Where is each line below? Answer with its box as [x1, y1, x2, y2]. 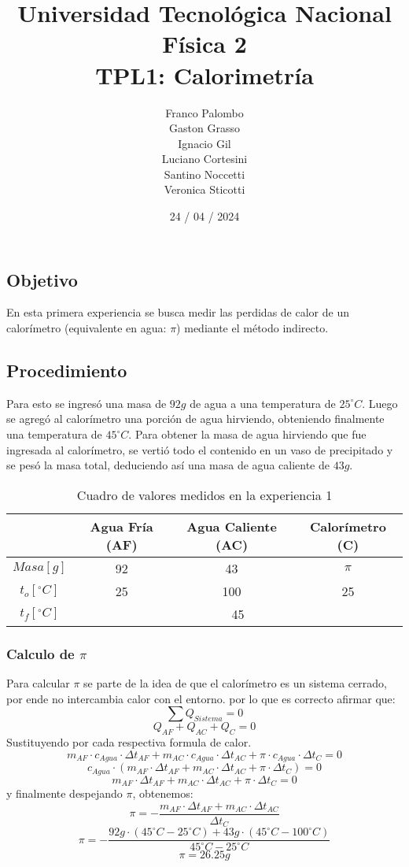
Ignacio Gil [178, 135, 231, 151]
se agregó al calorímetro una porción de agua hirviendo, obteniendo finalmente [6, 410, 385, 427]
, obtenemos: [132, 784, 193, 801]
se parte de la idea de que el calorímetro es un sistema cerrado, [83, 675, 387, 691]
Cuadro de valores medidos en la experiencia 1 [76, 485, 333, 504]
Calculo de [6, 643, 75, 663]
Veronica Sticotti [164, 181, 245, 198]
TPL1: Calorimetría [95, 58, 314, 91]
